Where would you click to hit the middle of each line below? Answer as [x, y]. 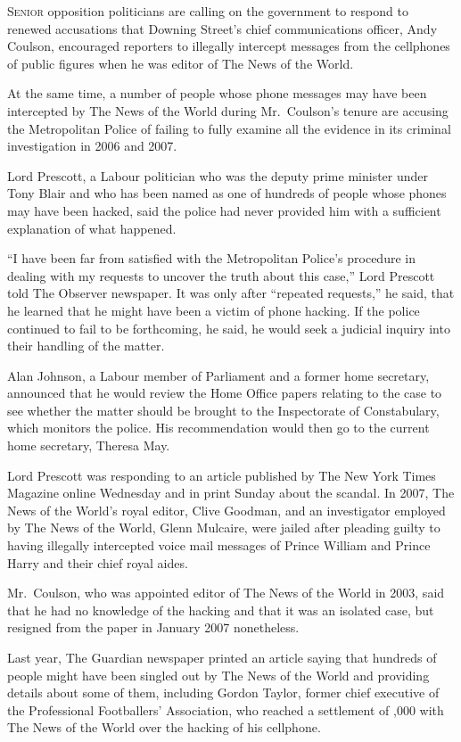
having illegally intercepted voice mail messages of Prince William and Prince [219, 545]
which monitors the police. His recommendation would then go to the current [218, 428]
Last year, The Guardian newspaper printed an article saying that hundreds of [222, 657]
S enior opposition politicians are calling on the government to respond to [208, 11]
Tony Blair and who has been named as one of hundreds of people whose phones [227, 193]
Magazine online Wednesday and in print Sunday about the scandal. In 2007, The [231, 493]
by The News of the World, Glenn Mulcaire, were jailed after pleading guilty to [224, 528]
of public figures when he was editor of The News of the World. [181, 63]
